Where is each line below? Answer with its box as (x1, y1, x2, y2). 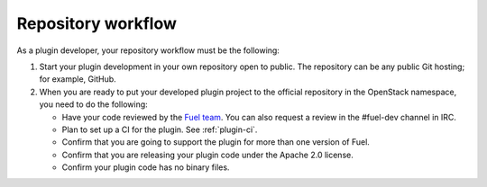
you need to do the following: (39, 99, 148, 110)
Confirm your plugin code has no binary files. (61, 162, 230, 173)
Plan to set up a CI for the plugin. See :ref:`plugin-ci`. (61, 124, 258, 135)
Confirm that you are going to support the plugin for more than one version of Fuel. (61, 137, 370, 147)
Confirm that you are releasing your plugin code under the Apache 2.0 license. (61, 149, 354, 160)
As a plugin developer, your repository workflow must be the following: (16, 45, 280, 56)
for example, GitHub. (39, 74, 116, 85)
